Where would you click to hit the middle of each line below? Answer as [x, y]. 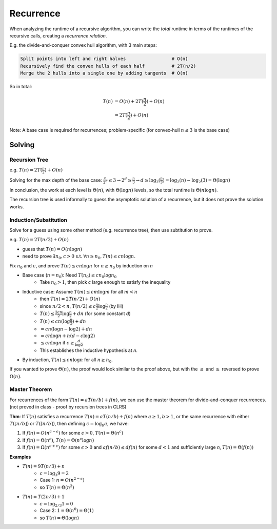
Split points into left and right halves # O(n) [104, 59]
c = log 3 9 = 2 [54, 474]
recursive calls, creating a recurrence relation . [58, 35]
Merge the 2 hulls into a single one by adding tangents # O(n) [104, 73]
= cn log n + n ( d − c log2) [68, 336]
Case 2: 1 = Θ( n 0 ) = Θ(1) [67, 510]
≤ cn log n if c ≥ [57, 342]
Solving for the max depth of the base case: [56, 180]
